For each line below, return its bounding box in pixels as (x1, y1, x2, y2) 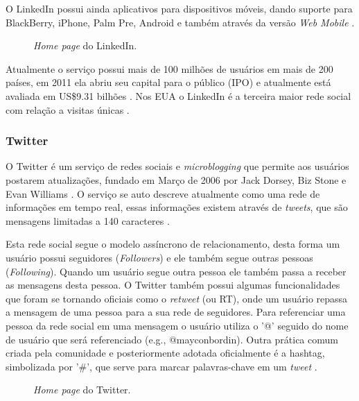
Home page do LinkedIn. (33, 38, 137, 53)
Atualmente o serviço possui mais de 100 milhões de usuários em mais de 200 (6, 61, 333, 76)
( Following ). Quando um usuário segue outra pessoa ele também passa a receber (6, 264, 347, 278)
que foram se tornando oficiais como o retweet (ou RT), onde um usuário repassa (6, 291, 348, 305)
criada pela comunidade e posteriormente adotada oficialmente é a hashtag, (6, 345, 325, 360)
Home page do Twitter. (33, 382, 131, 397)
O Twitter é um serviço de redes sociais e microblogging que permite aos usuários (6, 159, 349, 173)
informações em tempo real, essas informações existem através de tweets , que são (6, 200, 348, 214)
